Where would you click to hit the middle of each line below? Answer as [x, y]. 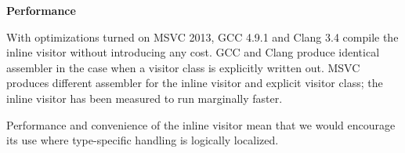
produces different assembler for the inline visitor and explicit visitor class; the [195, 83]
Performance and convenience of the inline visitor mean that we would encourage [201, 124]
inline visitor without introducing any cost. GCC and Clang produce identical [193, 52]
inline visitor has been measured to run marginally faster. [145, 98]
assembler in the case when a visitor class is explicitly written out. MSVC [183, 67]
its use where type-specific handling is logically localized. [143, 140]
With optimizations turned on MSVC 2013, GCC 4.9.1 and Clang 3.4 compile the [202, 36]
